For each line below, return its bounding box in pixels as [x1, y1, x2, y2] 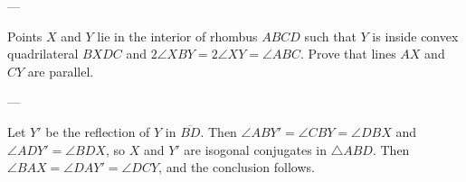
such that [304, 26, 357, 45]
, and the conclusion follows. [158, 158, 315, 177]
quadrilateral [7, 44, 79, 63]
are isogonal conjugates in [184, 140, 327, 159]
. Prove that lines [300, 44, 396, 63]
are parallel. [27, 61, 94, 80]
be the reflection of [45, 122, 150, 141]
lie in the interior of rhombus [97, 26, 258, 45]
